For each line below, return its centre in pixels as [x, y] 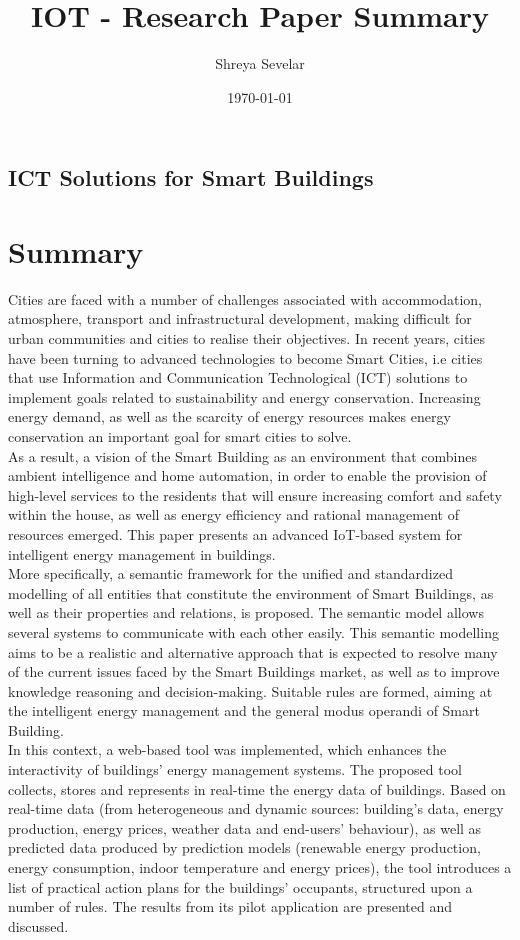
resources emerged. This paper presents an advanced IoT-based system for [235, 533]
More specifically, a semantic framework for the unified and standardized [230, 573]
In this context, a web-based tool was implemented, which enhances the [227, 749]
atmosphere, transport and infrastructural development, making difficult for [240, 318]
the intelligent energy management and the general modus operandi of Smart [244, 710]
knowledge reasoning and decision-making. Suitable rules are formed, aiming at [250, 690]
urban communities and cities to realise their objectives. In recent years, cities [246, 338]
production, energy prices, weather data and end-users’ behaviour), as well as [245, 827]
